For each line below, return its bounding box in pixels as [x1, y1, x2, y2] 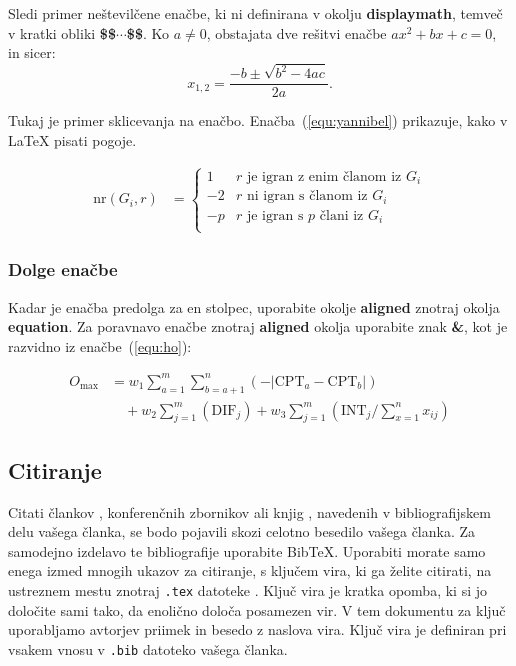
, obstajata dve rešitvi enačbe [206, 22, 387, 43]
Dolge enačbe [8, 257, 118, 282]
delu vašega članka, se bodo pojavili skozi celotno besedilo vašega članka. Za [8, 521, 476, 542]
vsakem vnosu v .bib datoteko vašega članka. [8, 638, 288, 659]
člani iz [319, 208, 364, 223]
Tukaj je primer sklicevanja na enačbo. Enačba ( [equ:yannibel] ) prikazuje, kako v [8, 110, 508, 131]
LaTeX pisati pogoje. [8, 129, 137, 150]
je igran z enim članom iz [246, 169, 402, 184]
